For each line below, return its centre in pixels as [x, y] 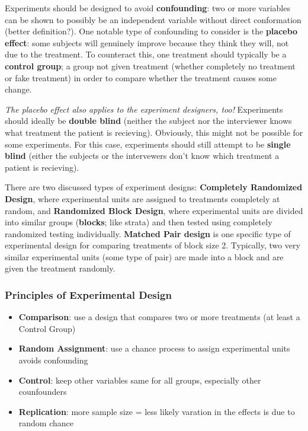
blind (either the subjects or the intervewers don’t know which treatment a [142, 156]
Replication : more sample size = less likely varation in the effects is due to [157, 411]
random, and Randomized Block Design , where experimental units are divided [154, 210]
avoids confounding [53, 360]
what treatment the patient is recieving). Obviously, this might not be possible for [154, 132]
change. [18, 89]
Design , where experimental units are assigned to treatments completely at [142, 198]
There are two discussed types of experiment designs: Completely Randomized [154, 187]
